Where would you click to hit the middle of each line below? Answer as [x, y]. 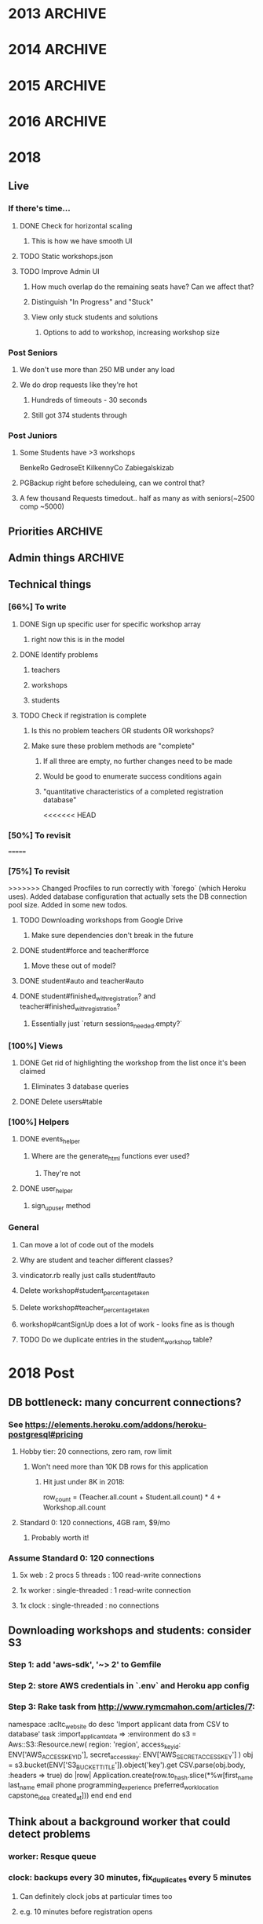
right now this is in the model [78, 639]
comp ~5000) [42, 506]
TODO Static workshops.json [66, 256]
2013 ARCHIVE [57, 14]
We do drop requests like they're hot [79, 385]
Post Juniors [33, 435]
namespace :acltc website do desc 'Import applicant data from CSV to [119, 1725]
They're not [62, 1173]
